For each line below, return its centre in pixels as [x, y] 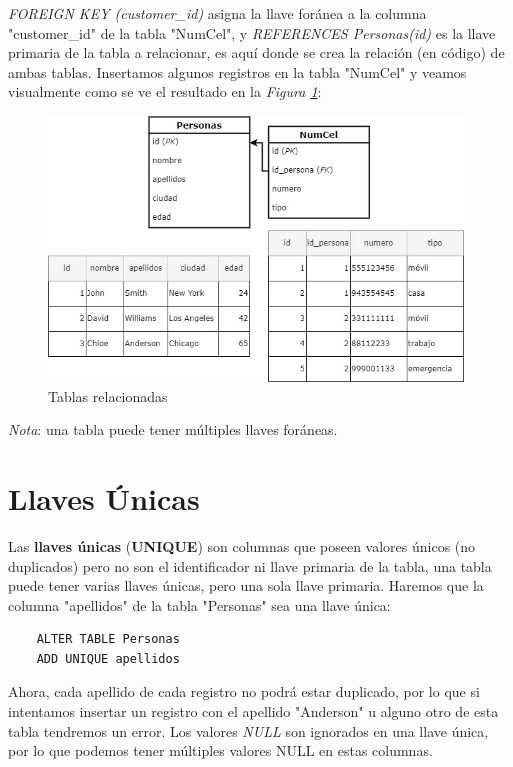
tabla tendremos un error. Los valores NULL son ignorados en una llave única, [248, 730]
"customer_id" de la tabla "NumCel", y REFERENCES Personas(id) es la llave [252, 32]
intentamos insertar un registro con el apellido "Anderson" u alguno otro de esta [253, 711]
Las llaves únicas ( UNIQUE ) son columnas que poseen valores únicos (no [242, 545]
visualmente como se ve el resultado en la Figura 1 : [165, 91]
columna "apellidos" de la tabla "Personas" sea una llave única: [199, 604]
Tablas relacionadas [108, 395]
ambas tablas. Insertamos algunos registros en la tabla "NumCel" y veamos [237, 71]
